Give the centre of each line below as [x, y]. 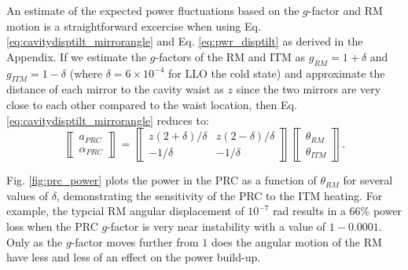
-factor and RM [345, 10]
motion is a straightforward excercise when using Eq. [134, 26]
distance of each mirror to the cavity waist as [115, 89]
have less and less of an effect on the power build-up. [134, 257]
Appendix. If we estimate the [77, 56]
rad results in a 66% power [338, 211]
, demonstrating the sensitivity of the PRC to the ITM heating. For [219, 195]
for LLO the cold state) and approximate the [277, 73]
